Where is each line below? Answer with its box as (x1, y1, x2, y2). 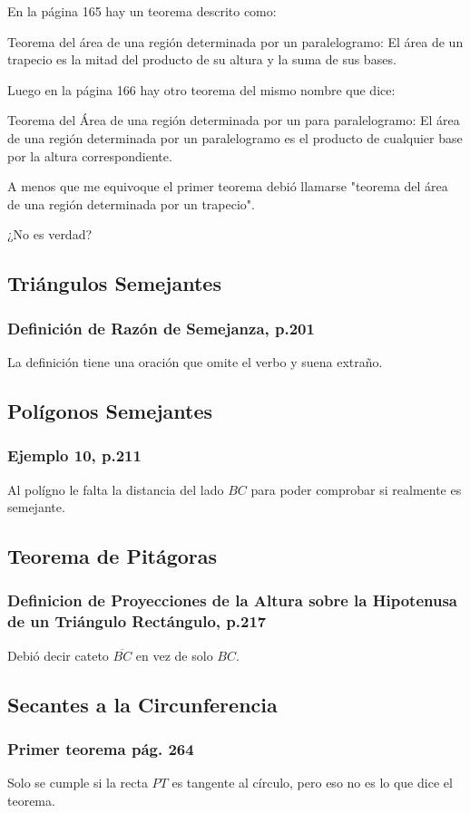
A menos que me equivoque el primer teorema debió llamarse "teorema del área (7, 177, 448, 196)
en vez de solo (135, 645, 213, 664)
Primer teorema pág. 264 (7, 737, 194, 760)
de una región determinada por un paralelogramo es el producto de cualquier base (7, 128, 463, 147)
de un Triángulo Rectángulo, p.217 (7, 610, 267, 633)
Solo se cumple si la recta (7, 773, 148, 792)
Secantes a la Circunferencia (7, 690, 278, 718)
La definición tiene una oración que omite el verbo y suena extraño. (7, 352, 383, 371)
